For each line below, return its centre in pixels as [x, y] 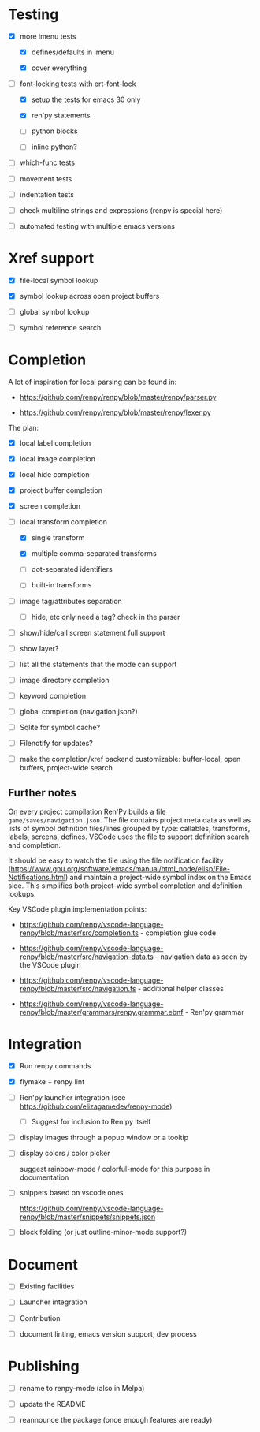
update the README [52, 1404]
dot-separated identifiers [72, 569]
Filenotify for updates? [56, 744]
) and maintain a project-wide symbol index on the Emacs [159, 877]
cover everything [59, 68]
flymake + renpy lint [52, 1081]
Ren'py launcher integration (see [72, 1098]
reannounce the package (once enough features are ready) [116, 1419]
